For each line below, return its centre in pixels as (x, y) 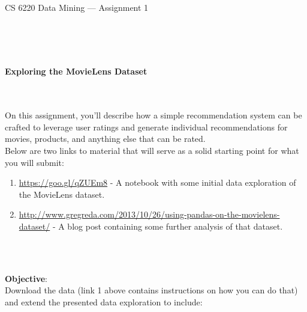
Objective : (26, 278)
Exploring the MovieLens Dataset (76, 71)
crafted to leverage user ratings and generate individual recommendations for (146, 127)
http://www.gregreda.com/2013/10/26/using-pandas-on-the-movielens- (149, 214)
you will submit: (34, 162)
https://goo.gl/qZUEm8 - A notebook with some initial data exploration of (157, 182)
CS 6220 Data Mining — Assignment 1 (77, 7)
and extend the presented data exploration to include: (104, 301)
